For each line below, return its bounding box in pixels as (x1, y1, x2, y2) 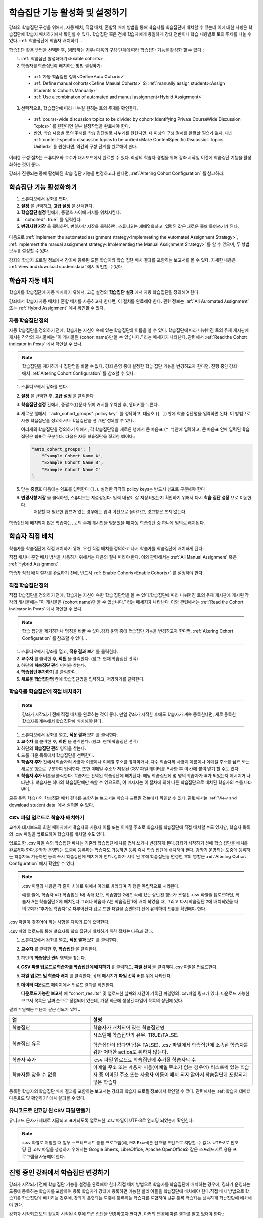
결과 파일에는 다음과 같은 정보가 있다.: (9, 1007, 80, 1012)
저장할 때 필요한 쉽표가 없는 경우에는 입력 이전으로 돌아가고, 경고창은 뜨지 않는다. (33, 509, 187, 514)
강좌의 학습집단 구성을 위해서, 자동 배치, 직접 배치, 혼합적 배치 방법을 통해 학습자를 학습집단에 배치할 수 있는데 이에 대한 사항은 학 (9, 24, 253, 30)
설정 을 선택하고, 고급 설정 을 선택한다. (21, 203, 94, 209)
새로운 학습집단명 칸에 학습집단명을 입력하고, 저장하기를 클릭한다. (21, 676, 145, 682)
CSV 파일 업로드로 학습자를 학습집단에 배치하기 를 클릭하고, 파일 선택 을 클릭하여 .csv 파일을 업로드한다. (21, 964, 218, 970)
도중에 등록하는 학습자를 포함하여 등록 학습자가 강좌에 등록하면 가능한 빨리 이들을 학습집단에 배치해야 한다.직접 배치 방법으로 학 (9, 1188, 249, 1194)
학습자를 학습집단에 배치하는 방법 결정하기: (21, 62, 102, 68)
